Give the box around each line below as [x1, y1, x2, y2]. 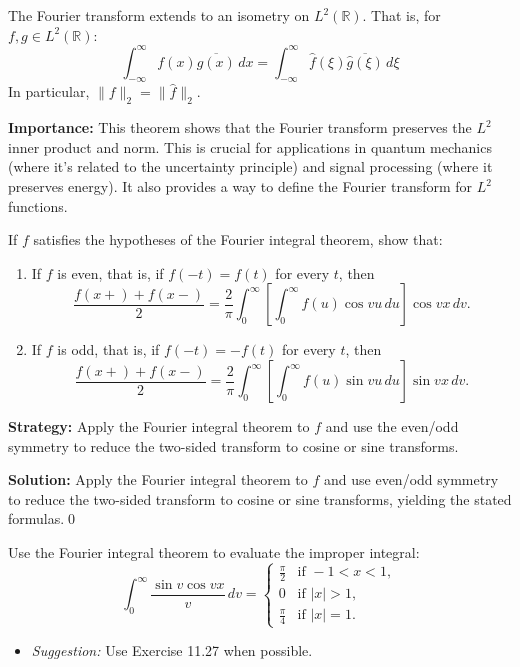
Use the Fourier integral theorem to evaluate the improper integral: [8, 542, 420, 562]
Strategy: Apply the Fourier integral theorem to [8, 416, 310, 437]
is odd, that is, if [57, 339, 160, 360]
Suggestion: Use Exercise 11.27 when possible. [31, 640, 313, 661]
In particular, [8, 81, 90, 102]
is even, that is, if [57, 262, 164, 283]
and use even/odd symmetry [324, 469, 499, 490]
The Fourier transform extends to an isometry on [8, 5, 310, 25]
